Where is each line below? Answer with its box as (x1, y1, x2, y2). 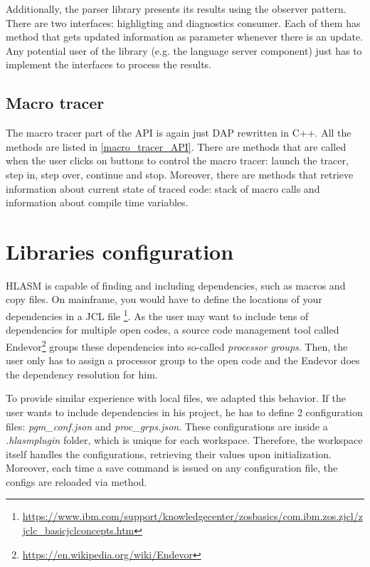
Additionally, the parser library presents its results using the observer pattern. (6, 1, 347, 16)
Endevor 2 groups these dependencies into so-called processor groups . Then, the (6, 337, 348, 354)
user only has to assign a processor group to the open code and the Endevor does (6, 353, 360, 368)
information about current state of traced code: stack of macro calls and (6, 181, 320, 196)
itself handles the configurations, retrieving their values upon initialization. (6, 446, 332, 461)
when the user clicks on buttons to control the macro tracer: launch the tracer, (6, 153, 349, 168)
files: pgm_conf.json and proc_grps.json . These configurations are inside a (6, 418, 328, 433)
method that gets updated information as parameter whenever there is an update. (6, 29, 364, 44)
